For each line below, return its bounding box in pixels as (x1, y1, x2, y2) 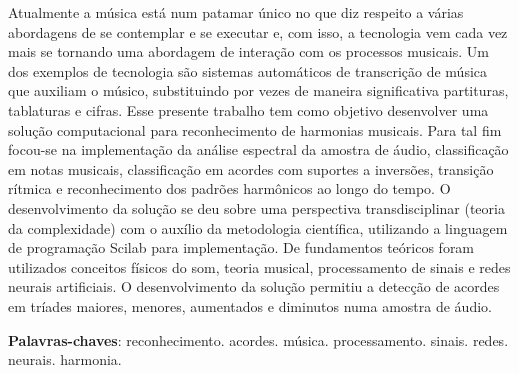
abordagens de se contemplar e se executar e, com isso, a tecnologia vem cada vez (8, 21, 508, 42)
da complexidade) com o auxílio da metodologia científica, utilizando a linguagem (8, 217, 508, 238)
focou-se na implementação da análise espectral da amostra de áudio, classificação (8, 139, 509, 160)
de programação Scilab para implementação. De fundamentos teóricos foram (8, 237, 475, 258)
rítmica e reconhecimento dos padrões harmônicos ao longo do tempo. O (8, 178, 451, 199)
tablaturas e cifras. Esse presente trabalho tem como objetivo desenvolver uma (8, 99, 489, 120)
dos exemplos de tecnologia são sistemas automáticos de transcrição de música (8, 60, 488, 81)
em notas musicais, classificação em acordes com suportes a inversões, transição (8, 158, 494, 179)
